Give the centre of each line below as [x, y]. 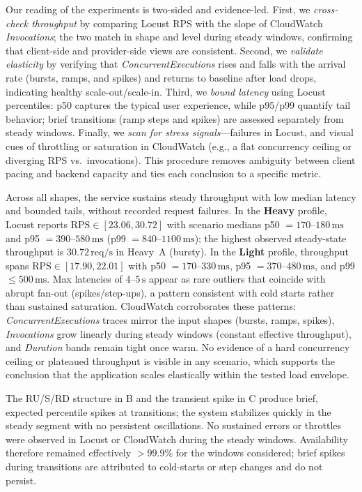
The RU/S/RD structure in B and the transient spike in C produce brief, [162, 398]
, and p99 [335, 265]
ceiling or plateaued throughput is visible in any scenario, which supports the [171, 360]
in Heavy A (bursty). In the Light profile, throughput [232, 252]
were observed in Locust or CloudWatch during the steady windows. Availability [177, 439]
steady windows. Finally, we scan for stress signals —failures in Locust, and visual [180, 132]
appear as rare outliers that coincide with [237, 279]
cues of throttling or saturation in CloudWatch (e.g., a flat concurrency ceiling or [179, 146]
